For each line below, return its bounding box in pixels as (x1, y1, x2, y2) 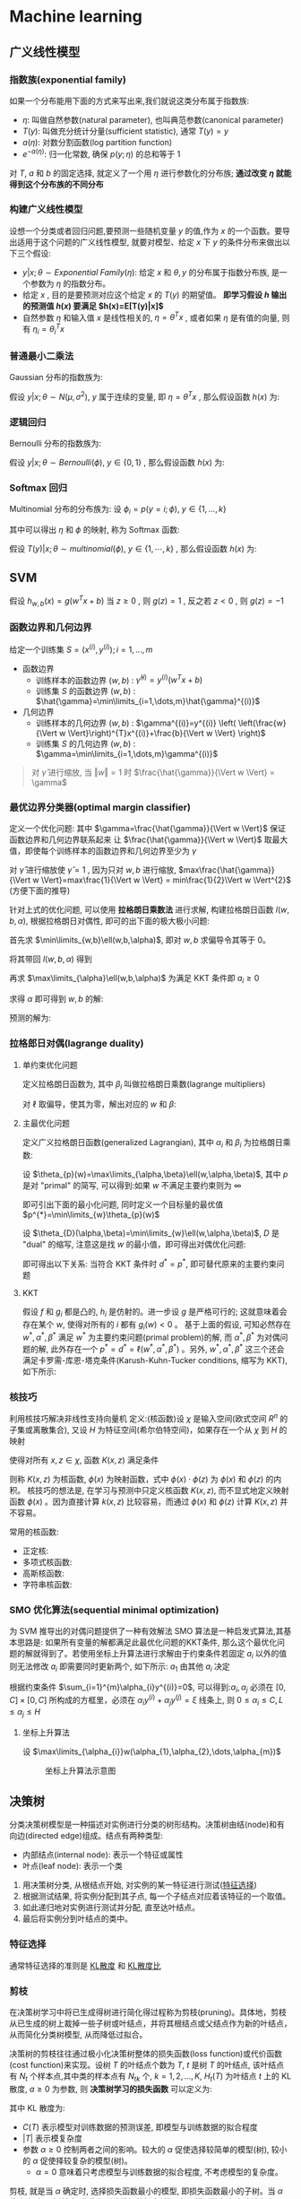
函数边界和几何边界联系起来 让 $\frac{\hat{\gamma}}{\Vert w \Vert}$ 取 (9, 834, 272, 845)
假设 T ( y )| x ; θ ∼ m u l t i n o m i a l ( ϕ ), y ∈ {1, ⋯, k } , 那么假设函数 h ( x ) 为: (9, 543, 257, 554)
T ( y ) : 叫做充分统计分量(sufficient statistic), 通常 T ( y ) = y (21, 126, 229, 136)
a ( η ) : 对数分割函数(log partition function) (21, 136, 173, 147)
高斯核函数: (21, 1568, 64, 1578)
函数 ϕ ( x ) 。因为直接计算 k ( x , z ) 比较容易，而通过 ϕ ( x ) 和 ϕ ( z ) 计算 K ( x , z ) (9, 1496, 279, 1507)
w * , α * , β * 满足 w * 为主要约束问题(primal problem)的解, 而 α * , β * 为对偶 (21, 1330, 280, 1343)
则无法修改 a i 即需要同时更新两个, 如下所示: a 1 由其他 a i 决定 (9, 1661, 230, 1673)
